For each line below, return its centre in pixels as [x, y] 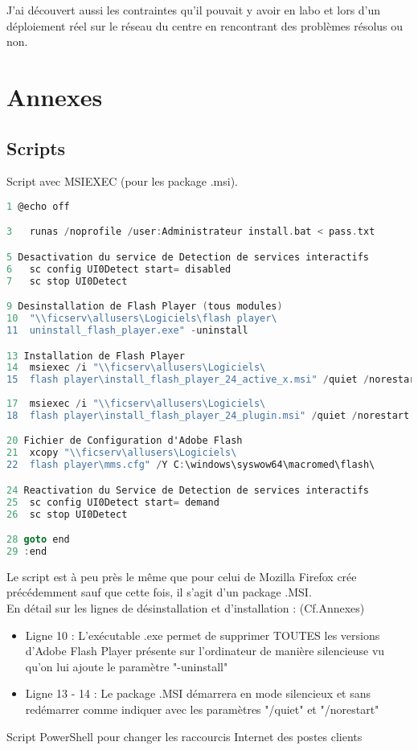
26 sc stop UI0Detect [67, 514]
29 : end [27, 551]
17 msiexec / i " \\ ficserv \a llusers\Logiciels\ [136, 404]
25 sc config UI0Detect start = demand [113, 502]
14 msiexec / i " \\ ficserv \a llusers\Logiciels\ [136, 368]
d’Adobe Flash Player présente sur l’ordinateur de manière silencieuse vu [205, 651]
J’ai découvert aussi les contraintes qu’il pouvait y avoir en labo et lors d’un [194, 10]
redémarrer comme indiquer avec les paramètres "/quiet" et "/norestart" [202, 709]
